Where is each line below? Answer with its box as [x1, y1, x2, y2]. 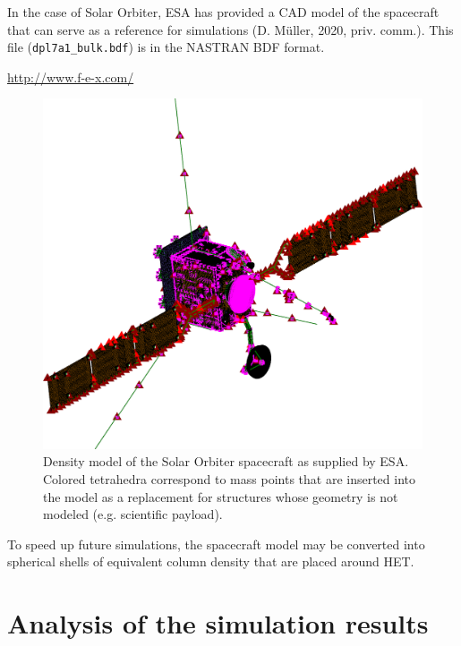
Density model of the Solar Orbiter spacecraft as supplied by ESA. [43, 452, 409, 471]
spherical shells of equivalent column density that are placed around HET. [7, 552, 414, 571]
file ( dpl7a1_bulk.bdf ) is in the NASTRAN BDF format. [7, 38, 325, 56]
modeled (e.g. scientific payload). [43, 505, 223, 523]
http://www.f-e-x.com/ [7, 67, 134, 86]
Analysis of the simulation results [7, 605, 429, 642]
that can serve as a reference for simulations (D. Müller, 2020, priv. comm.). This [7, 20, 454, 38]
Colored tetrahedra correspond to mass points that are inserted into [43, 469, 415, 488]
